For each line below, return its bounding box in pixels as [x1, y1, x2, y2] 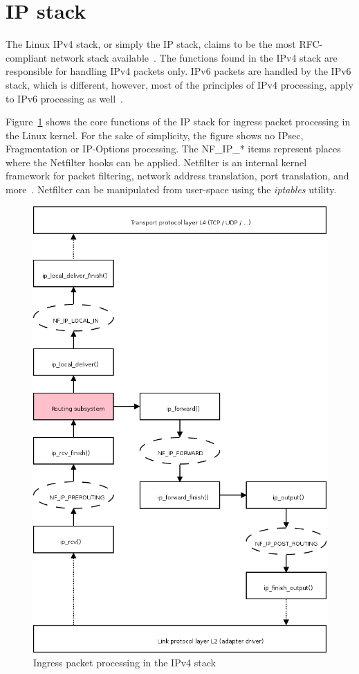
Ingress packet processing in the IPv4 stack [33, 655, 216, 669]
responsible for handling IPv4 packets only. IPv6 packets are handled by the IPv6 [6, 64, 351, 78]
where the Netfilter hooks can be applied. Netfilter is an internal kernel [6, 154, 307, 169]
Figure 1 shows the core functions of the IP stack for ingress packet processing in [6, 114, 351, 129]
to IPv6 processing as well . [6, 91, 124, 105]
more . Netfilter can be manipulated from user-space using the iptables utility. [6, 182, 337, 197]
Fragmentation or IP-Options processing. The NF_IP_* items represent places [6, 141, 341, 156]
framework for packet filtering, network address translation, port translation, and [6, 168, 349, 183]
